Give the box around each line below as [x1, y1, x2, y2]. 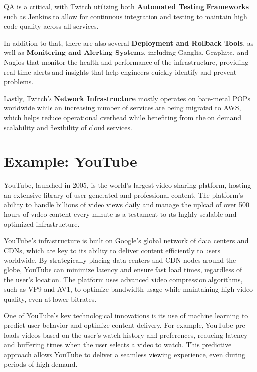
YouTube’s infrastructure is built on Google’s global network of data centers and [4, 235, 249, 246]
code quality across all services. [4, 21, 99, 31]
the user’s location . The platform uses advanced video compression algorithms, [4, 274, 243, 284]
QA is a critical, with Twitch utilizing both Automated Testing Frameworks [4, 1, 249, 11]
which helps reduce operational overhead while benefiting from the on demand [4, 112, 241, 122]
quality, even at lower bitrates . [4, 293, 97, 304]
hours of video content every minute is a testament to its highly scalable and [4, 209, 237, 219]
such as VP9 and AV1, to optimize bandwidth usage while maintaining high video [4, 284, 253, 294]
